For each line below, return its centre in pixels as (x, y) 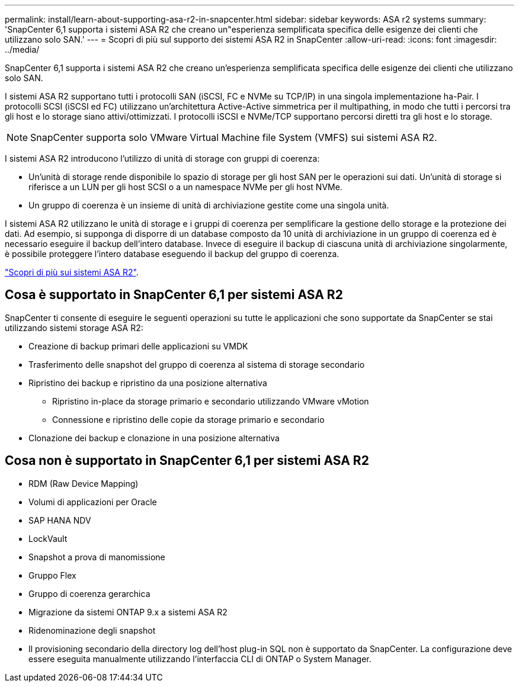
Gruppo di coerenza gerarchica (89, 593)
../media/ (22, 49)
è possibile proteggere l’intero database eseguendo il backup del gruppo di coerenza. (172, 254)
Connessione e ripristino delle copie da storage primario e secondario (188, 419)
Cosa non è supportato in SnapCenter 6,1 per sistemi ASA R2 (187, 461)
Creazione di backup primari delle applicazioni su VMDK (138, 346)
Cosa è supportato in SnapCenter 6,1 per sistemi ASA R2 (174, 295)
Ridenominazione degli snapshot (92, 630)
